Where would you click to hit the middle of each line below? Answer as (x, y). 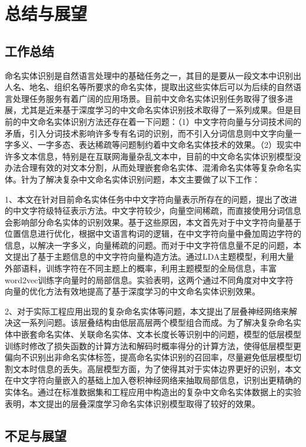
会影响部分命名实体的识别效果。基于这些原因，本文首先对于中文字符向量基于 (153, 222)
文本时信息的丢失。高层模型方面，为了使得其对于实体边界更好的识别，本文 (157, 368)
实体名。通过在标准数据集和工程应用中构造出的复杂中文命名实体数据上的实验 (153, 392)
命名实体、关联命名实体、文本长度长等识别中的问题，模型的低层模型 (169, 334)
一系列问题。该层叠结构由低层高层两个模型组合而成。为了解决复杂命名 (157, 322)
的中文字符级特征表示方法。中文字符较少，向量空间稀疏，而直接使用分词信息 (153, 211)
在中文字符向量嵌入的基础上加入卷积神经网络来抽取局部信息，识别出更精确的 (153, 380)
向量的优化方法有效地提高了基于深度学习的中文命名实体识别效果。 (132, 291)
